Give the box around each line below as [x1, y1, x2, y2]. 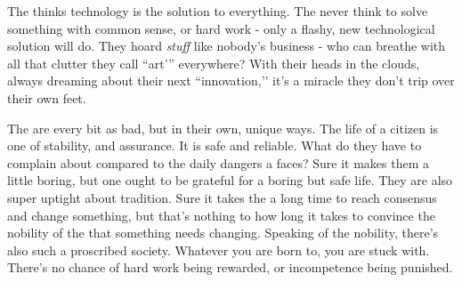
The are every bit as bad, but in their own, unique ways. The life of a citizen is [7, 118, 439, 137]
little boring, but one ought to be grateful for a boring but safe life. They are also [7, 171, 453, 189]
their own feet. [7, 88, 86, 107]
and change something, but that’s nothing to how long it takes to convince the [7, 205, 435, 224]
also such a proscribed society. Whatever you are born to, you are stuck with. [7, 240, 430, 259]
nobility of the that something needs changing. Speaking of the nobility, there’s [7, 223, 439, 242]
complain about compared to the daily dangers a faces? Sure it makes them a [7, 153, 429, 172]
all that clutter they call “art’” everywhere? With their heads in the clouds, [7, 53, 420, 72]
